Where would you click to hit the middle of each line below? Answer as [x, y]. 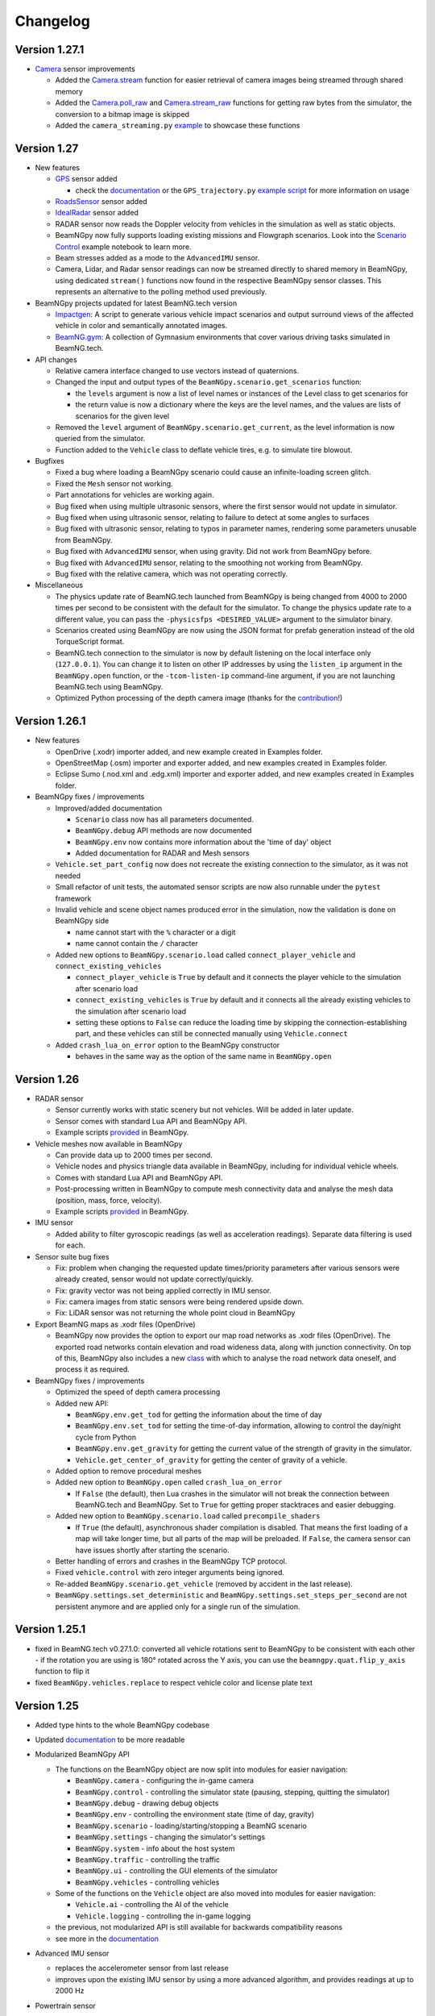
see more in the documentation [107, 1939]
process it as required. [93, 1369]
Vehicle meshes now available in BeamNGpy [109, 1143]
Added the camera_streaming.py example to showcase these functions [178, 126]
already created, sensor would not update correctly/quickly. [154, 1279]
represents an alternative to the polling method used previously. [161, 292]
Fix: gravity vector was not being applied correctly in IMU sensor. [164, 1290]
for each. [70, 1245]
